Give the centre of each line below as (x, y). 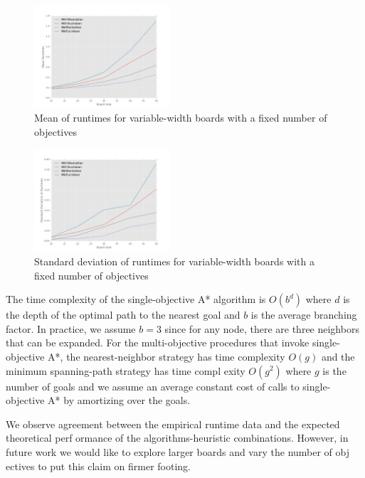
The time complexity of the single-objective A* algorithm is (136, 299)
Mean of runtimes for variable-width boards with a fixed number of (181, 118)
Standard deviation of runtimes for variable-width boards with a (174, 261)
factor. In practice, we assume (71, 328)
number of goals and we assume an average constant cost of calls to (153, 386)
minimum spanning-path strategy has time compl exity (126, 370)
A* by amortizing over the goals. (119, 400)
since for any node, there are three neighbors (262, 328)
